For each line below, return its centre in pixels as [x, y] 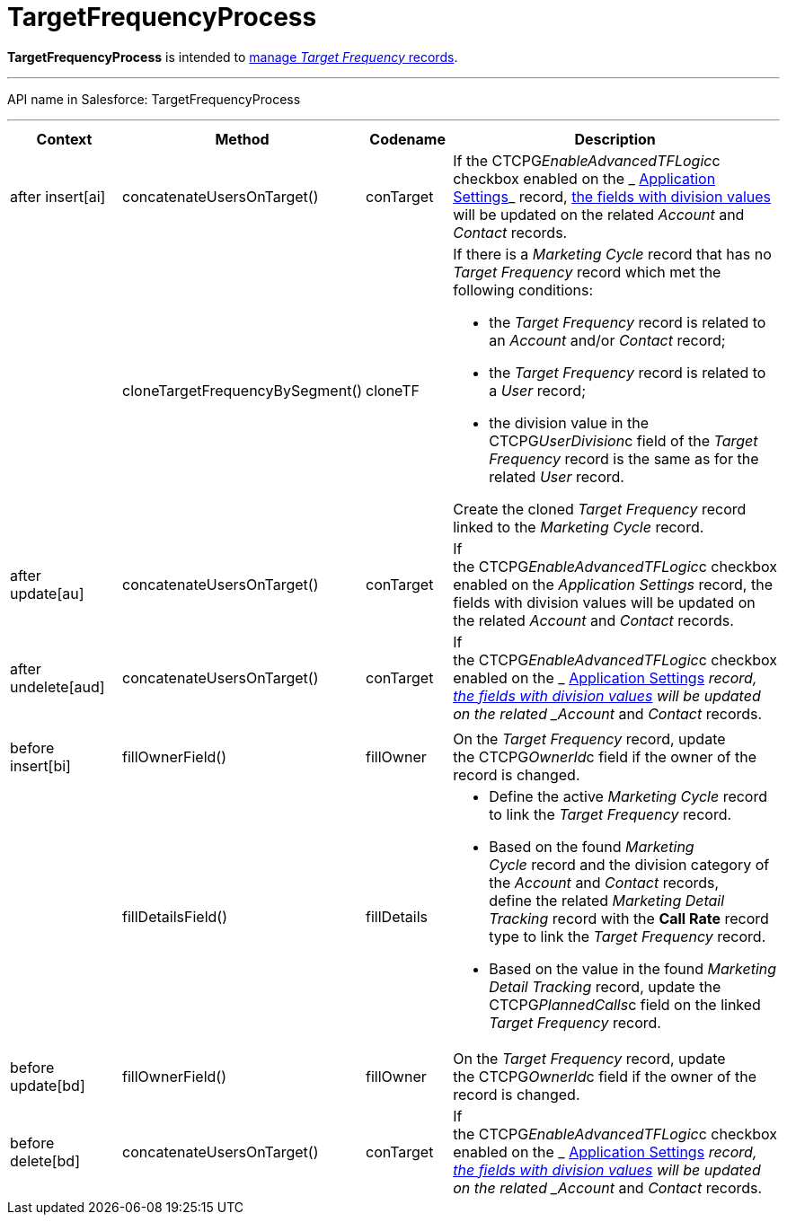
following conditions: [523, 290]
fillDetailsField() [175, 916]
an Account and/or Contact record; [607, 340]
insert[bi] [40, 765]
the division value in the [569, 422]
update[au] [47, 593]
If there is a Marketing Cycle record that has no [612, 254]
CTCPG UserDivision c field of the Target [623, 440]
